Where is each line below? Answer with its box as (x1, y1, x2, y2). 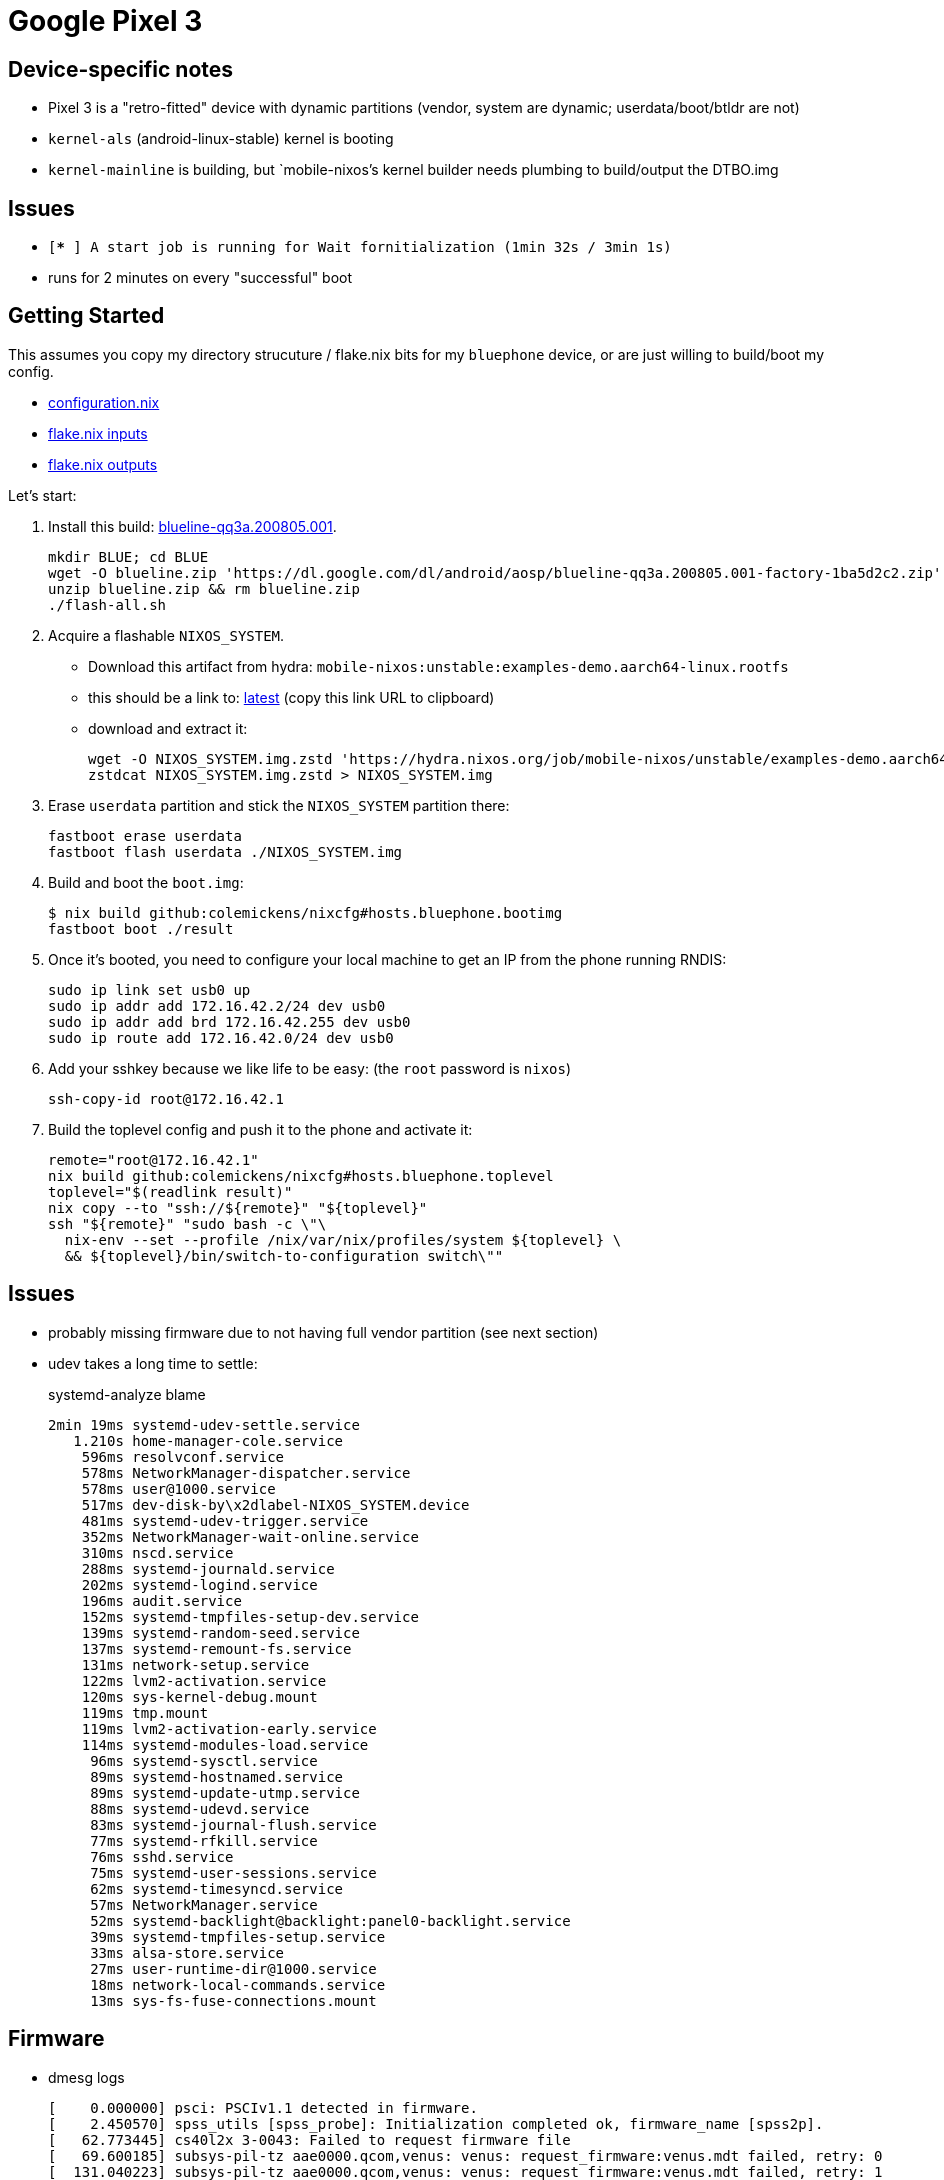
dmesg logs (48, 2068, 125, 2086)
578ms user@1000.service (81, 1480, 276, 1497)
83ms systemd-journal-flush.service (90, 1816, 377, 1833)
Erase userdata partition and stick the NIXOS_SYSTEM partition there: (48, 796, 510, 814)
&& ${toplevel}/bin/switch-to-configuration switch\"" (64, 1247, 504, 1264)
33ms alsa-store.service (90, 1944, 285, 1961)
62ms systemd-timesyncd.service (90, 1880, 344, 1897)
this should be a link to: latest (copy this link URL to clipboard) (88, 688, 495, 706)
